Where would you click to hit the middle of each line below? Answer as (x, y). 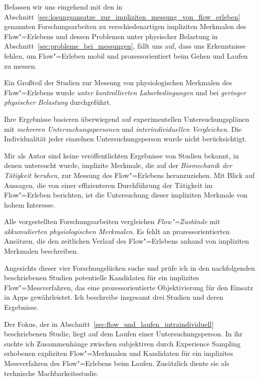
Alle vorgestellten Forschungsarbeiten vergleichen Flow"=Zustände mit (112, 221)
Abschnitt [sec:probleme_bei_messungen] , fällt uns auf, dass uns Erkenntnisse (125, 46)
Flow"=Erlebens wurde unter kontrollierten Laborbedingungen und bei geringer (125, 92)
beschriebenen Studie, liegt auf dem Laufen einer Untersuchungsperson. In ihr (123, 334)
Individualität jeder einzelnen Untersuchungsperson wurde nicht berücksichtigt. (125, 139)
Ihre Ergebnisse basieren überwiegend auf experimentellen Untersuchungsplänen (127, 119)
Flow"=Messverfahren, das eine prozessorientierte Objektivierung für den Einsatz (129, 287)
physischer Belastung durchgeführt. (58, 102)
